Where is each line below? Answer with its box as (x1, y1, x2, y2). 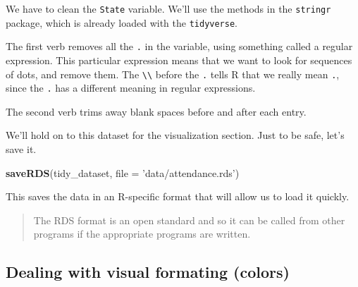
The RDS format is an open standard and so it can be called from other (33, 212, 345, 227)
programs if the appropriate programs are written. (33, 226, 251, 241)
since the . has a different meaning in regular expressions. (6, 80, 256, 95)
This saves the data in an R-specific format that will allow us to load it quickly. (6, 189, 350, 204)
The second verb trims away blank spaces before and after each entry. (6, 104, 307, 118)
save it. (6, 142, 37, 157)
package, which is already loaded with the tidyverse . (6, 15, 238, 30)
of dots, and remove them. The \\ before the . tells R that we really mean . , (6, 66, 340, 81)
